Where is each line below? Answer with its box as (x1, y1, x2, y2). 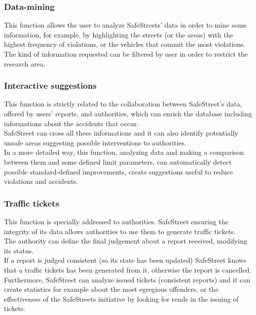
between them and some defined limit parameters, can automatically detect (4, 156, 232, 167)
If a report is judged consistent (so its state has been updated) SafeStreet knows (4, 255, 247, 265)
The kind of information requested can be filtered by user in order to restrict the (4, 49, 248, 59)
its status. (4, 245, 34, 255)
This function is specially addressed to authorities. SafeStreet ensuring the (4, 216, 228, 226)
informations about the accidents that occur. (4, 118, 139, 128)
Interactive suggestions (4, 79, 97, 92)
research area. (4, 58, 45, 69)
